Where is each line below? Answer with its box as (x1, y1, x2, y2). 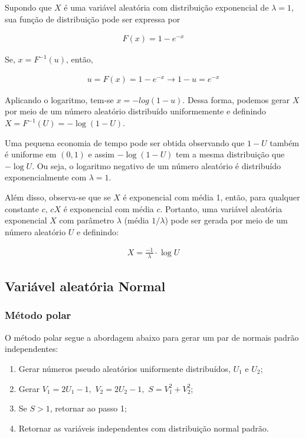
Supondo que (5, 1, 52, 13)
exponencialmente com (5, 171, 87, 183)
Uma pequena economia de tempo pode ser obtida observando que (5, 136, 245, 149)
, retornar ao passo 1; (50, 402, 127, 414)
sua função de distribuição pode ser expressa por (5, 12, 181, 25)
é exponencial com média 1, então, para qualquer (123, 191, 300, 203)
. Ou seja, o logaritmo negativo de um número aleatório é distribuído (32, 159, 281, 172)
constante (5, 202, 40, 215)
